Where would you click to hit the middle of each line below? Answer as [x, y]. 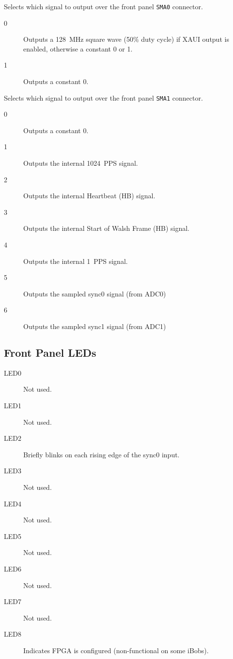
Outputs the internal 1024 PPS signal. [81, 163]
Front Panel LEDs [50, 352]
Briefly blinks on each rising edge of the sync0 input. [101, 454]
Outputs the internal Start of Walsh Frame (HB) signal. [106, 228]
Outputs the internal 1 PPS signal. [76, 261]
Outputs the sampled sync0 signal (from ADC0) [95, 293]
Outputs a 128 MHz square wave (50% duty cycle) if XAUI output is [126, 39]
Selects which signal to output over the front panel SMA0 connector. [103, 6]
